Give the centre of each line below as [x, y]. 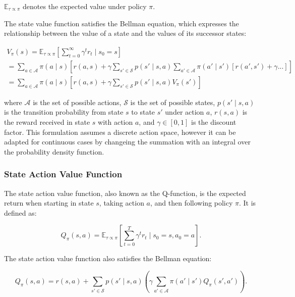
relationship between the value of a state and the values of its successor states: [125, 33]
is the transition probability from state [64, 112]
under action [185, 112]
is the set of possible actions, [77, 102]
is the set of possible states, [173, 102]
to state [143, 112]
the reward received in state [47, 122]
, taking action [122, 203]
